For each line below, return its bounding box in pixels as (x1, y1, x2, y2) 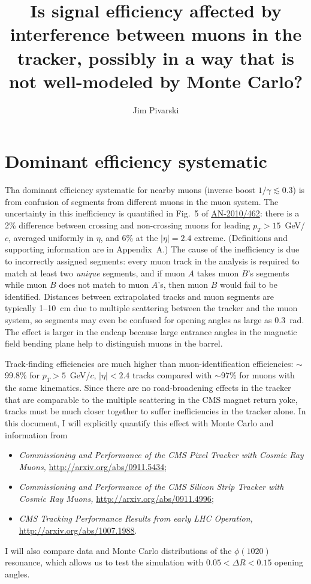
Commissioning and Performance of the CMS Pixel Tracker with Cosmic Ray (19, 448, 304, 461)
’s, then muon (158, 278, 209, 291)
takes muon (197, 266, 239, 279)
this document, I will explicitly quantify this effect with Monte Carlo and (5, 416, 274, 429)
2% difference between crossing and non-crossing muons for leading (5, 219, 250, 231)
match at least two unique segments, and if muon (5, 266, 185, 279)
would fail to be (219, 278, 278, 291)
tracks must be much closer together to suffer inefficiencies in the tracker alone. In (5, 405, 306, 417)
